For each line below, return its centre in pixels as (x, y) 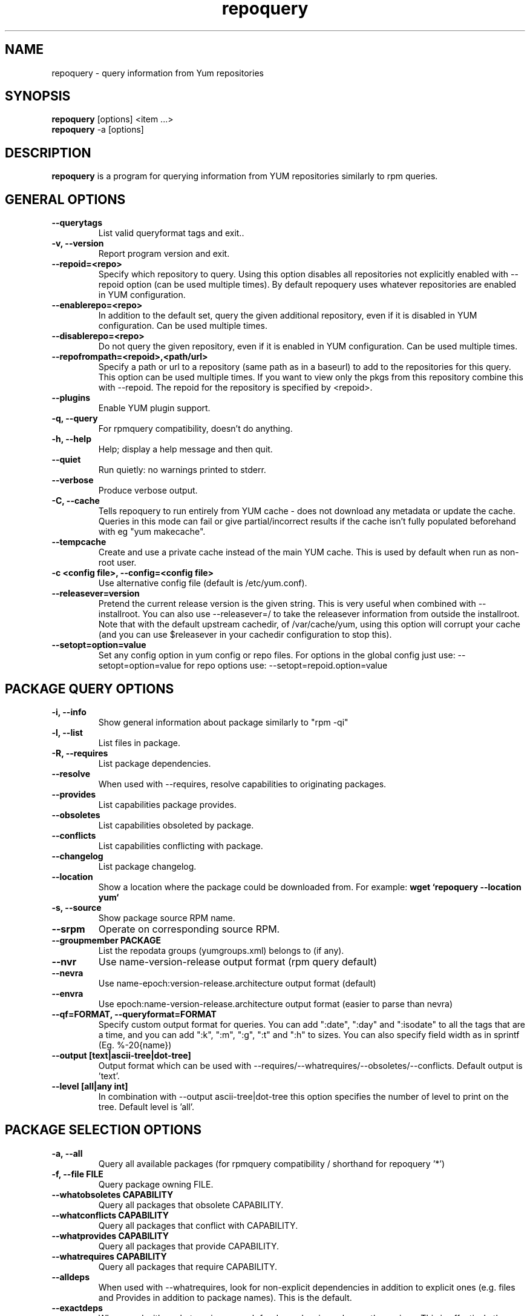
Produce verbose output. (148, 491)
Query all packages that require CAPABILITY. (188, 1266)
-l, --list (67, 732)
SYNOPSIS (38, 96)
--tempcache (79, 542)
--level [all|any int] (90, 1086)
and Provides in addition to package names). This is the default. (225, 1297)
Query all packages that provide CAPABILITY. (189, 1246)
